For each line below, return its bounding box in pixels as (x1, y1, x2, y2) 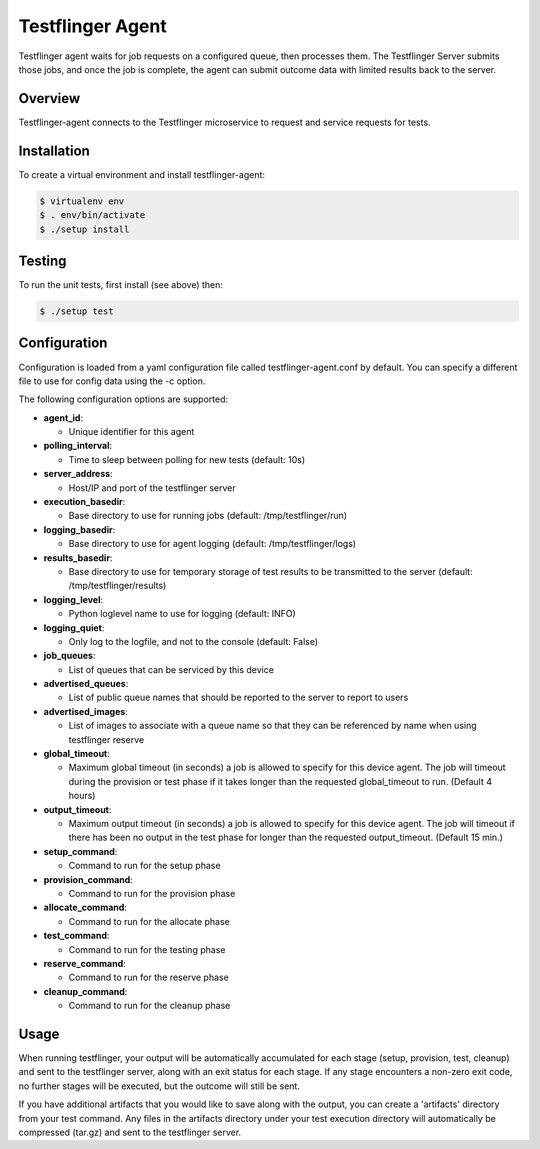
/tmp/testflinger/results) (68, 580, 167, 592)
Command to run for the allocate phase (68, 915, 230, 927)
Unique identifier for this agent (68, 426, 195, 438)
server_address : (43, 468, 114, 480)
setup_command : (43, 845, 118, 857)
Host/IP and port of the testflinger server (68, 481, 237, 494)
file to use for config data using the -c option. (18, 375, 206, 387)
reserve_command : (43, 957, 127, 969)
